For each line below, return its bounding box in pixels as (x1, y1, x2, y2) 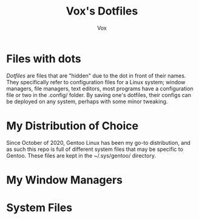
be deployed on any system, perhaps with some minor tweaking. (6, 98, 168, 105)
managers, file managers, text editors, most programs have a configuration (6, 85, 194, 92)
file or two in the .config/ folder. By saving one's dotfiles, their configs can (6, 91, 191, 98)
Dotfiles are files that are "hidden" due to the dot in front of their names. (6, 72, 186, 79)
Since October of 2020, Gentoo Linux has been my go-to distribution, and (6, 139, 191, 146)
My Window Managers (6, 173, 123, 187)
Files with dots (6, 52, 81, 65)
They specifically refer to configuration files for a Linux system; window (6, 78, 186, 85)
